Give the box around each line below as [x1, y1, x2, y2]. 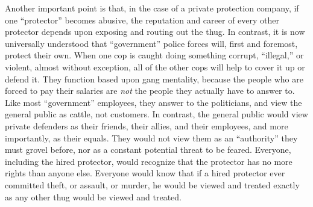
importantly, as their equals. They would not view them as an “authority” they [5, 131, 298, 144]
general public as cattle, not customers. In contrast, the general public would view [5, 108, 308, 120]
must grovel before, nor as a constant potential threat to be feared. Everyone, [5, 143, 291, 156]
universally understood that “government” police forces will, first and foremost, [5, 37, 298, 49]
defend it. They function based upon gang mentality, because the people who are [5, 72, 303, 85]
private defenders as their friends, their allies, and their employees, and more [5, 119, 288, 132]
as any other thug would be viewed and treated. [5, 190, 182, 203]
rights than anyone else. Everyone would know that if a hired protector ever [5, 167, 285, 179]
